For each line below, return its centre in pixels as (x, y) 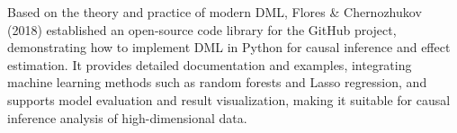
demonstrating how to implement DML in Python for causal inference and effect (229, 47)
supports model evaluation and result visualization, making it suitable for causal (229, 99)
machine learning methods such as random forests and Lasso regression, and (217, 82)
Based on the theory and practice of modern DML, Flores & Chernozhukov (215, 12)
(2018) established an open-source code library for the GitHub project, (202, 29)
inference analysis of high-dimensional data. (127, 117)
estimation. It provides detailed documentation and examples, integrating (210, 64)
